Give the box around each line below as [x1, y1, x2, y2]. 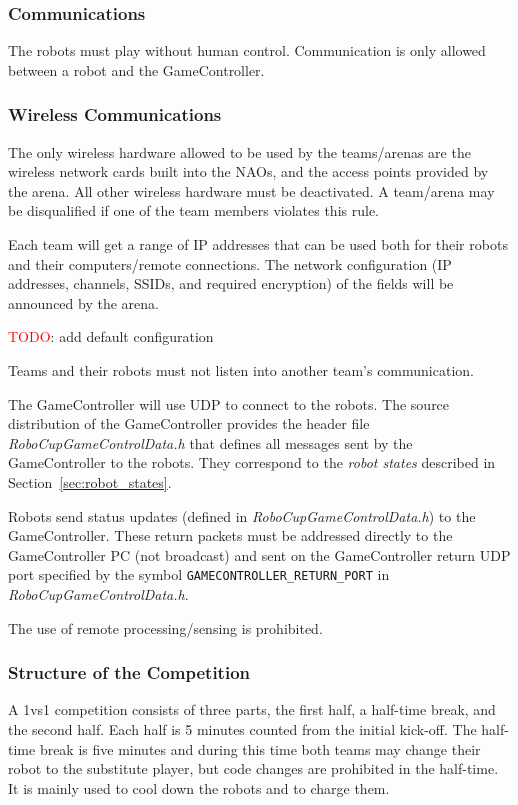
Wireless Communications [8, 102, 222, 127]
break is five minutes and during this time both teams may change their [39, 738, 481, 759]
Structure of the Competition [8, 660, 251, 685]
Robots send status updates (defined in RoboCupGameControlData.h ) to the [8, 505, 476, 526]
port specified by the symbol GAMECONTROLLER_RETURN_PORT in [8, 564, 390, 585]
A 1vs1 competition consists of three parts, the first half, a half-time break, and [8, 699, 496, 720]
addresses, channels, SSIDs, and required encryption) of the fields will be [8, 273, 454, 294]
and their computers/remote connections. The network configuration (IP [8, 253, 452, 274]
